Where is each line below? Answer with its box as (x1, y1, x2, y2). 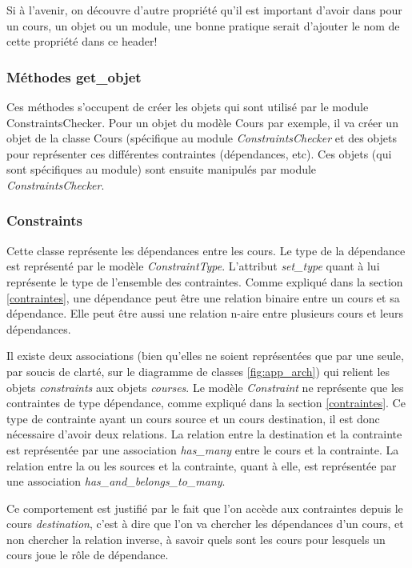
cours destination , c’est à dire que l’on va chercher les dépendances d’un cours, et (6, 515, 404, 532)
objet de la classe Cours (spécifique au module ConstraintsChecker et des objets (6, 130, 397, 146)
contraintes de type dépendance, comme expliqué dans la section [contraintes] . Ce (6, 394, 406, 411)
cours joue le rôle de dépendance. (6, 546, 169, 563)
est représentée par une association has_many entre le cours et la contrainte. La (6, 441, 399, 458)
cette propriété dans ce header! (6, 33, 158, 50)
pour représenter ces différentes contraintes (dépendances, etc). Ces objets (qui (6, 145, 392, 162)
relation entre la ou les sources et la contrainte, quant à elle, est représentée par (6, 457, 397, 474)
